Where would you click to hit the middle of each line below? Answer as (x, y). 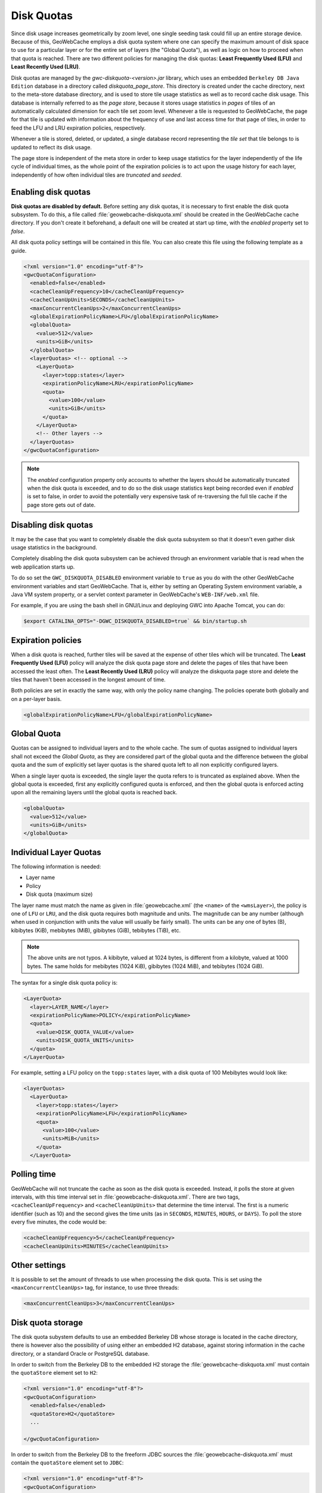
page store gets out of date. (61, 505)
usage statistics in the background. (54, 548)
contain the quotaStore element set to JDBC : (67, 1463)
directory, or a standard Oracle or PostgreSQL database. (80, 1353)
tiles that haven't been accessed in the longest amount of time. (89, 680)
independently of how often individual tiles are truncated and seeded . (96, 175)
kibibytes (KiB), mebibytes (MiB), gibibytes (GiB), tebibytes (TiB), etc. (96, 930)
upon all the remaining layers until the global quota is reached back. (94, 792)
